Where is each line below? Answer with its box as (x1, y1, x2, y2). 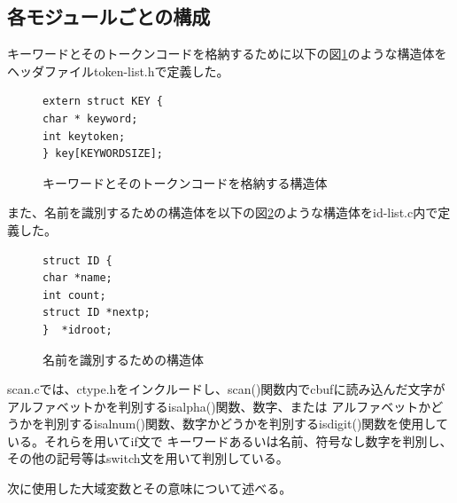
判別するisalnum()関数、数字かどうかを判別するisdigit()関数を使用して (43, 414, 448, 433)
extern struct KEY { (43, 95, 164, 108)
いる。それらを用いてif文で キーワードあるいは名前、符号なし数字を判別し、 (7, 431, 453, 450)
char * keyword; (43, 112, 138, 125)
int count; (43, 288, 106, 302)
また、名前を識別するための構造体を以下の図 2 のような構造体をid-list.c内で (7, 203, 438, 222)
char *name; (43, 271, 112, 285)
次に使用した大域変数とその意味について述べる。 (7, 479, 292, 498)
